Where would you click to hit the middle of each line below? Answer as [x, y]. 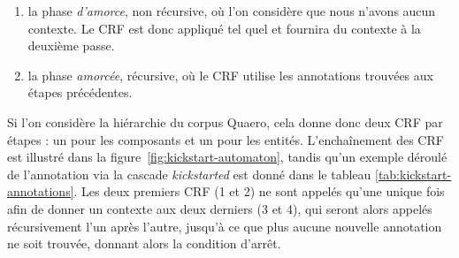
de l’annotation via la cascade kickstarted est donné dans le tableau [189, 174]
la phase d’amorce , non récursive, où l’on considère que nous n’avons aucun [232, 11]
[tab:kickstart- [413, 174]
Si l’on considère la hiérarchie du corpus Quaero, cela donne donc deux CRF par [225, 121]
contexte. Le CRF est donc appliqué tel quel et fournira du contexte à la [224, 28]
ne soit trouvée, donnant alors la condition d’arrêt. [144, 243]
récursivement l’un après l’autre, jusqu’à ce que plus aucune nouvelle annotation [225, 226]
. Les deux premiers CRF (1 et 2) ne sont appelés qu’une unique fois [259, 191]
